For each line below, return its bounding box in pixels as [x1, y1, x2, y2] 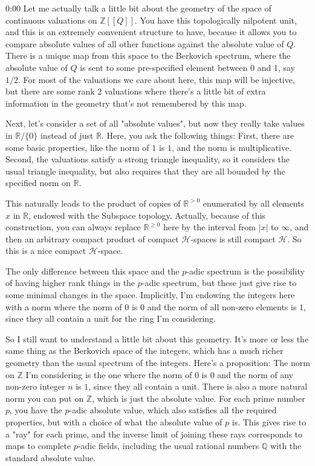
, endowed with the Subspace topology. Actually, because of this [28, 208, 265, 221]
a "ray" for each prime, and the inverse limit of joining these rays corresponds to [5, 427, 303, 440]
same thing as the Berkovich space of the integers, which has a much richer [5, 344, 284, 357]
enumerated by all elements [203, 196, 305, 209]
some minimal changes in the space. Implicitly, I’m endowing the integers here [5, 288, 295, 301]
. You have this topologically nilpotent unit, [134, 13, 297, 26]
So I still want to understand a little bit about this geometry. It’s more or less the [5, 332, 309, 345]
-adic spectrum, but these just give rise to [141, 276, 297, 289]
